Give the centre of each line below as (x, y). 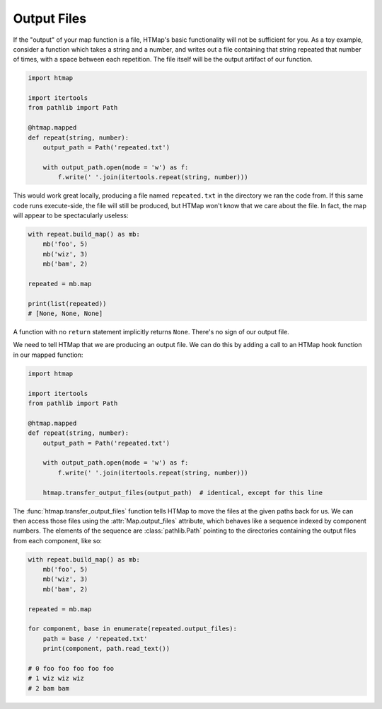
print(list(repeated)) (67, 304)
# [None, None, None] (65, 314)
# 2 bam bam (49, 688)
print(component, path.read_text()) (106, 649)
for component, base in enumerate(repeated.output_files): (132, 629)
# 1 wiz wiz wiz (56, 679)
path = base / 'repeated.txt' (95, 639)
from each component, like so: (58, 540)
